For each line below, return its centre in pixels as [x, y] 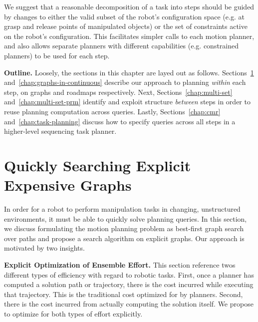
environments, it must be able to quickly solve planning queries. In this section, [126, 218]
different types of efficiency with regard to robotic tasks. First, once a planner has [129, 274]
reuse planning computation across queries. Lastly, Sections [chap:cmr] [112, 111]
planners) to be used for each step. [57, 55]
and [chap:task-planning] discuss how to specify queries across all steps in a [120, 121]
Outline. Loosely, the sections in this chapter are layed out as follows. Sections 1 [129, 72]
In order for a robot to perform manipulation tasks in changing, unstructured [122, 209]
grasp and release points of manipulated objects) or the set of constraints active [126, 26]
